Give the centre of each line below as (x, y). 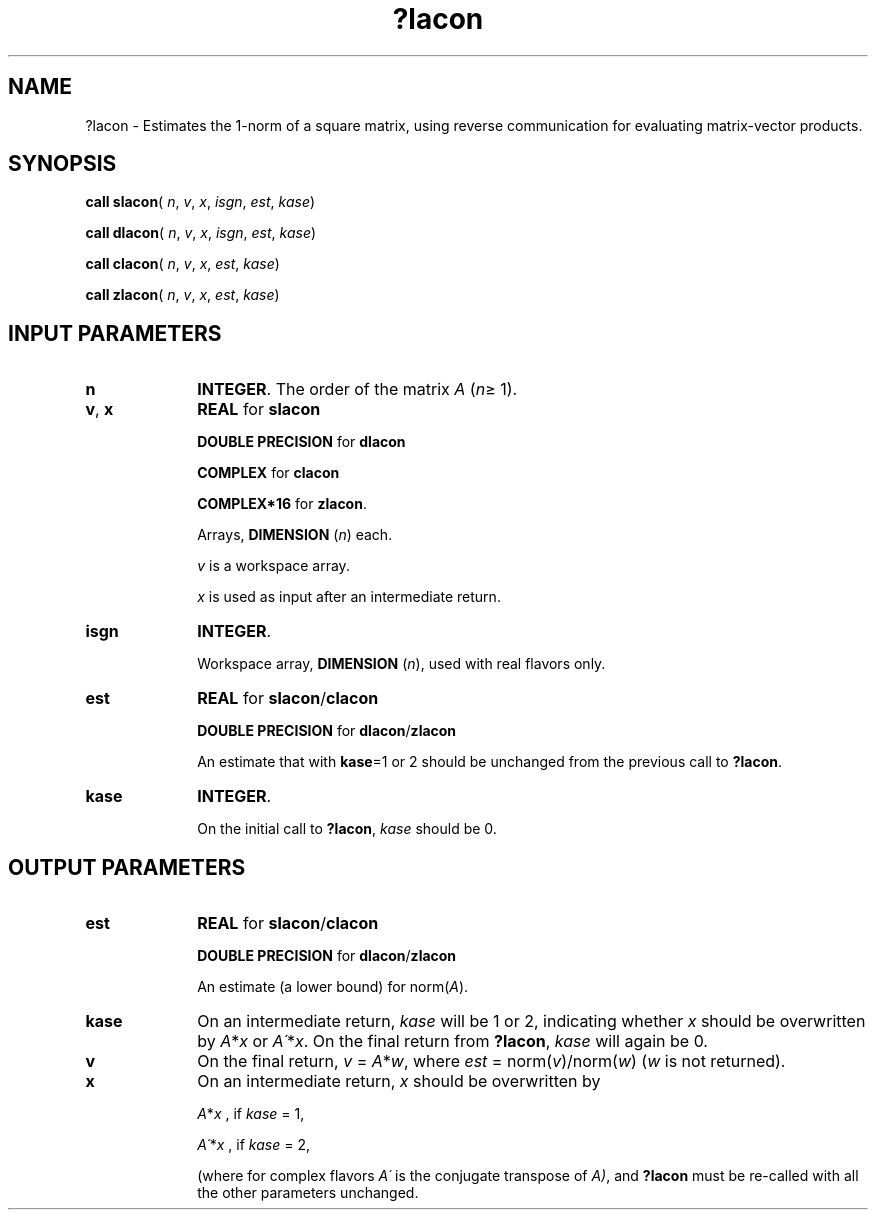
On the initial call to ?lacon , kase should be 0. (347, 829)
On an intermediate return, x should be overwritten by (399, 1081)
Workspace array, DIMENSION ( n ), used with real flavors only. (401, 664)
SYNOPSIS (62, 164)
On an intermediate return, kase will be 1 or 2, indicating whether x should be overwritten (531, 1021)
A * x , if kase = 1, (251, 1114)
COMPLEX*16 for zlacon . (282, 504)
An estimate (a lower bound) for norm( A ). (333, 987)
